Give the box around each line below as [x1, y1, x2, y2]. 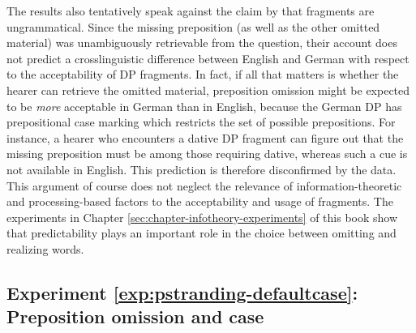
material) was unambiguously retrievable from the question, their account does [6, 34, 397, 51]
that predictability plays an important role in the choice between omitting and [6, 224, 397, 241]
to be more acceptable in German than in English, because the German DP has [6, 97, 402, 114]
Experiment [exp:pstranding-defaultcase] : [6, 280, 358, 305]
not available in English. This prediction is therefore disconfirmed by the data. [6, 160, 397, 177]
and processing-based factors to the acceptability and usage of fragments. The [6, 193, 393, 210]
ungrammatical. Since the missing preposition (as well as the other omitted [6, 18, 380, 35]
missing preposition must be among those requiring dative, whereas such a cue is [6, 145, 408, 162]
